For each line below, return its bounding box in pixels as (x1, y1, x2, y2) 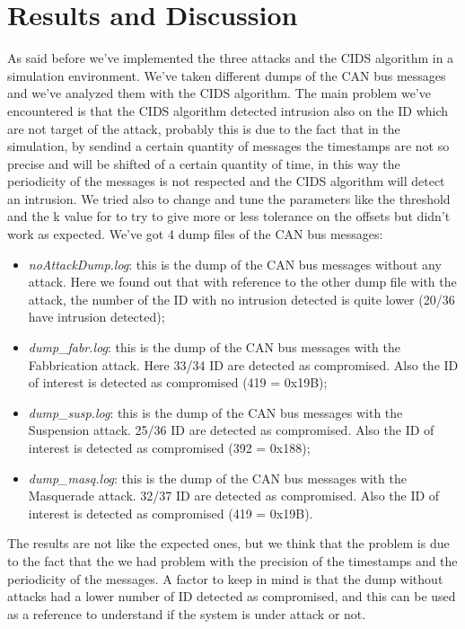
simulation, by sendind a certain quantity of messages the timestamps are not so (7, 137, 450, 155)
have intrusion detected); (28, 307, 165, 326)
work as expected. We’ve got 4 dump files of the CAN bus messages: (7, 225, 383, 244)
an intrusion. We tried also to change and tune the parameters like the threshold (7, 189, 451, 208)
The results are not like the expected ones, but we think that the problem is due (7, 534, 450, 553)
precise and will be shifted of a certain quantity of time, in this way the (7, 154, 400, 173)
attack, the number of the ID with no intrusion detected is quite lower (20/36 (28, 289, 455, 308)
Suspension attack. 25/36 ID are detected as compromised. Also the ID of (28, 421, 434, 439)
